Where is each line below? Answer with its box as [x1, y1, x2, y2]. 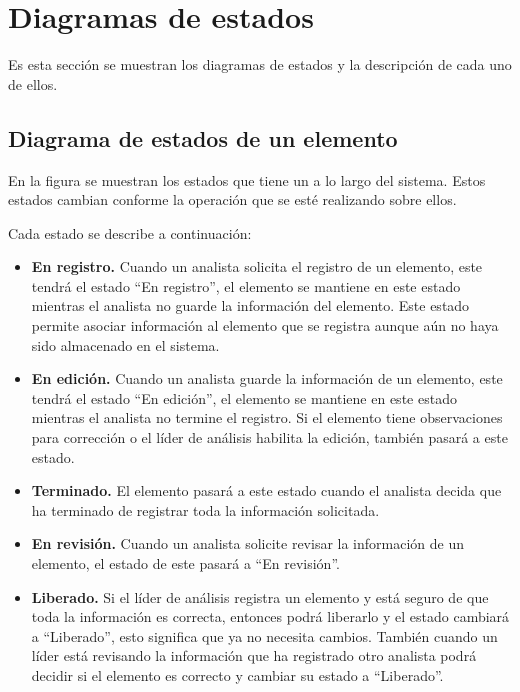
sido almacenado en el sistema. [31, 334, 220, 355]
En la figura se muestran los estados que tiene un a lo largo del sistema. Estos [8, 169, 486, 190]
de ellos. [8, 73, 58, 94]
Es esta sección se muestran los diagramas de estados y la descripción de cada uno [8, 54, 512, 75]
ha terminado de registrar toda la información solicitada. [31, 499, 380, 520]
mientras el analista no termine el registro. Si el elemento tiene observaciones [31, 407, 503, 428]
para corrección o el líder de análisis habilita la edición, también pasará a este [31, 427, 508, 448]
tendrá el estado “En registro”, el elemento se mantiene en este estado [31, 275, 461, 296]
